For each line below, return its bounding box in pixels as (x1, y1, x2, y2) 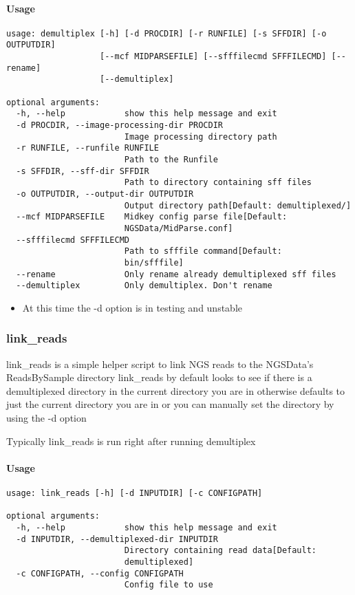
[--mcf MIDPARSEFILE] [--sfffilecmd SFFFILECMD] (100, 52, 327, 62)
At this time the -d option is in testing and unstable (22, 300, 242, 314)
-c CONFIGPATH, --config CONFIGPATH (16, 568, 184, 578)
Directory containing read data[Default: (124, 545, 317, 556)
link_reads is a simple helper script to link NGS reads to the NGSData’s (6, 356, 314, 371)
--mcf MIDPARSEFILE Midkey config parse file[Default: (16, 212, 288, 222)
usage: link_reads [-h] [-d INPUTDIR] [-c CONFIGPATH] (6, 488, 263, 499)
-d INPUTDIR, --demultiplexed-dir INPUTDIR (16, 534, 218, 544)
